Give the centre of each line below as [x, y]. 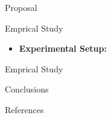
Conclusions [27, 89]
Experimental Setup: [63, 48]
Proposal [21, 7]
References [24, 109]
